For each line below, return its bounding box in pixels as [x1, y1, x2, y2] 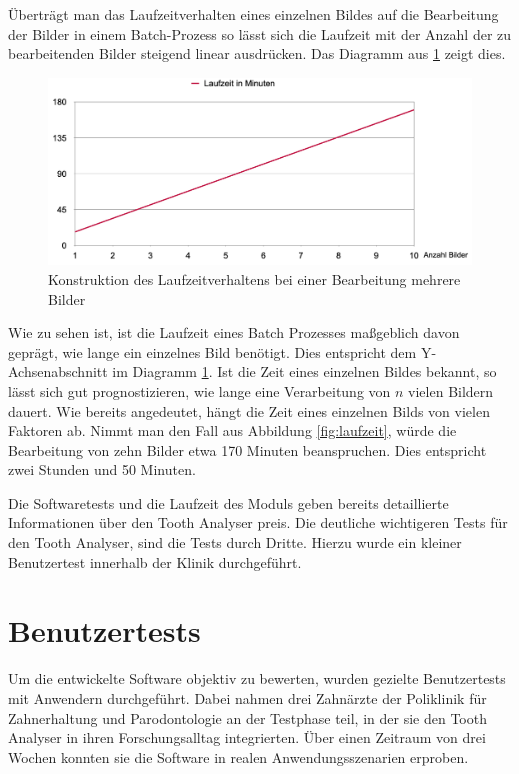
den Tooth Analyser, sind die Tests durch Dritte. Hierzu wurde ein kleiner [8, 532, 462, 553]
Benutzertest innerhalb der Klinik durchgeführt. [8, 551, 302, 572]
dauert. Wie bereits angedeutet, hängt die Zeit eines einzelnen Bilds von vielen [8, 400, 490, 421]
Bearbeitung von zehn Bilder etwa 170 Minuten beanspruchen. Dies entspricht [8, 439, 487, 460]
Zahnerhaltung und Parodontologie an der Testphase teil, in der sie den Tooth [8, 707, 487, 728]
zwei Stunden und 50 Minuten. [8, 459, 196, 480]
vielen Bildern [408, 380, 494, 401]
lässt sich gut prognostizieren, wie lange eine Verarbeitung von [8, 380, 391, 401]
